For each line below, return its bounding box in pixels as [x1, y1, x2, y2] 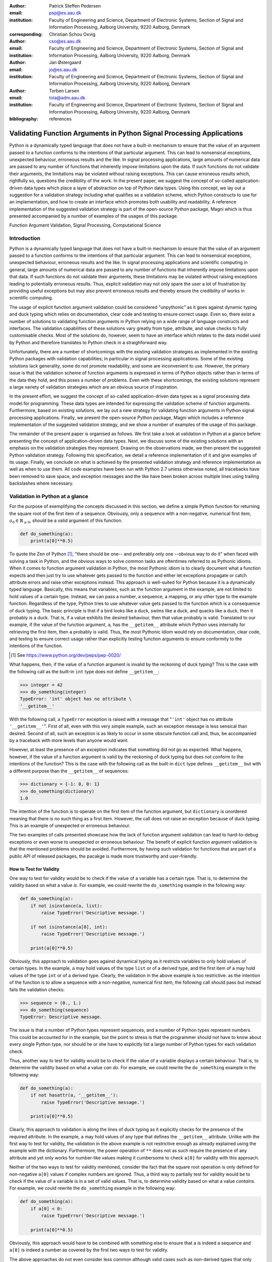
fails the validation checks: [9, 986, 65, 992]
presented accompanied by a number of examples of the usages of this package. [9, 213, 178, 219]
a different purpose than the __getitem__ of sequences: [9, 768, 129, 774]
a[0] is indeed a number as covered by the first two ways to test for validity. [9, 1247, 169, 1253]
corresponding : [9, 31, 43, 37]
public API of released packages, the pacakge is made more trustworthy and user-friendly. [9, 853, 198, 859]
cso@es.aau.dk [49, 38, 82, 44]
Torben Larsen [49, 87, 80, 93]
